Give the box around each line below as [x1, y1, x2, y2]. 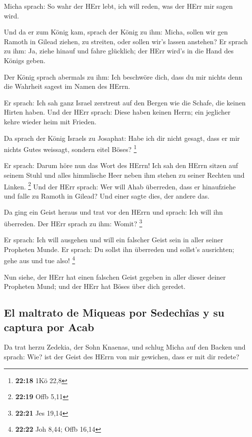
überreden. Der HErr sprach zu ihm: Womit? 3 [4, 217, 142, 228]
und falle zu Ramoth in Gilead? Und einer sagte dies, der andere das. [4, 190, 210, 201]
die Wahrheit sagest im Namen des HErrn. [4, 81, 130, 91]
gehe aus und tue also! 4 [4, 254, 75, 266]
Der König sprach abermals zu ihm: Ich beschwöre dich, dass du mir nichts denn [4, 71, 242, 82]
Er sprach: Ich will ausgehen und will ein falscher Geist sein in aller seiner [4, 235, 223, 245]
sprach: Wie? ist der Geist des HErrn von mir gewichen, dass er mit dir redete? [4, 352, 239, 362]
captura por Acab [4, 319, 94, 334]
